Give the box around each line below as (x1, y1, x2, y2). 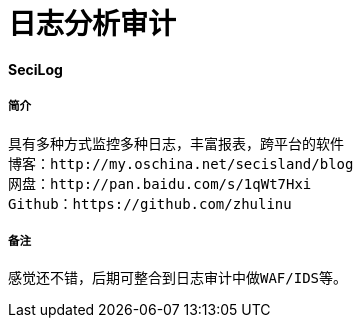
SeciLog (8, 60, 63, 78)
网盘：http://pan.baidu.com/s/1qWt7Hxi (8, 175, 312, 192)
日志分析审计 (8, 7, 177, 41)
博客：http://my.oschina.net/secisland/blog (8, 155, 354, 172)
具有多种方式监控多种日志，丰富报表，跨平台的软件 (8, 135, 344, 152)
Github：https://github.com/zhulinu (8, 195, 292, 212)
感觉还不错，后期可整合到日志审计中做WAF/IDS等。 (8, 270, 347, 287)
